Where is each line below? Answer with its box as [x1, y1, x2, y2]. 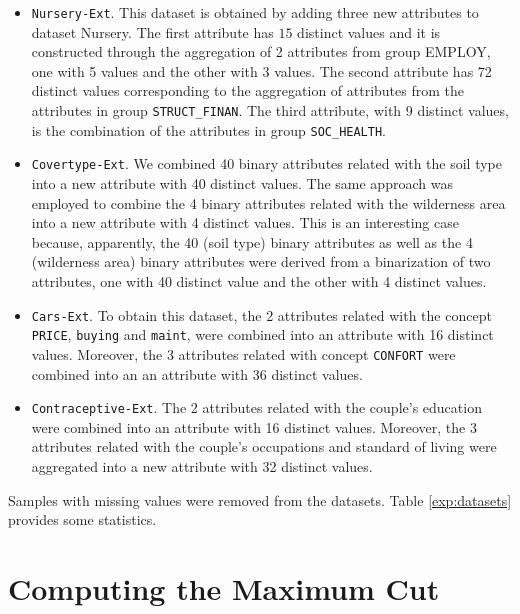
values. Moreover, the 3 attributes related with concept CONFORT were [31, 343, 456, 364]
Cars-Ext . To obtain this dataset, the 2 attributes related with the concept [31, 304, 492, 325]
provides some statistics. [8, 509, 157, 530]
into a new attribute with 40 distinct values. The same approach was [31, 173, 453, 193]
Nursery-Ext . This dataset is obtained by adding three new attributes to [31, 2, 479, 22]
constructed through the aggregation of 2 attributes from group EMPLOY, [31, 41, 491, 62]
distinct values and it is [297, 21, 441, 42]
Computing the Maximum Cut [8, 567, 440, 608]
